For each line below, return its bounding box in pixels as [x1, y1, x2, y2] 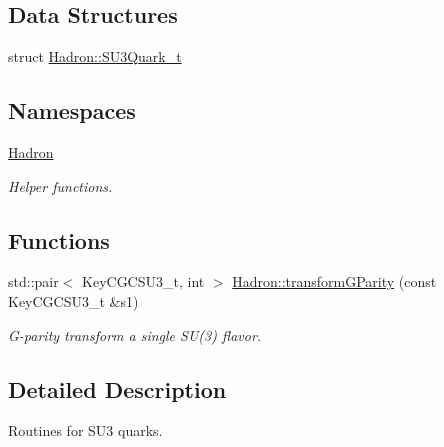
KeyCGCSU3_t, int [82, 271, 205, 292]
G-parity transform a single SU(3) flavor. [8, 324, 262, 345]
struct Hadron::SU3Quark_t [8, 46, 182, 67]
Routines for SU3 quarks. [8, 420, 163, 441]
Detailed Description [8, 373, 227, 404]
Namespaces [8, 95, 136, 126]
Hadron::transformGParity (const [232, 271, 437, 292]
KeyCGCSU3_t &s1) [8, 290, 139, 311]
